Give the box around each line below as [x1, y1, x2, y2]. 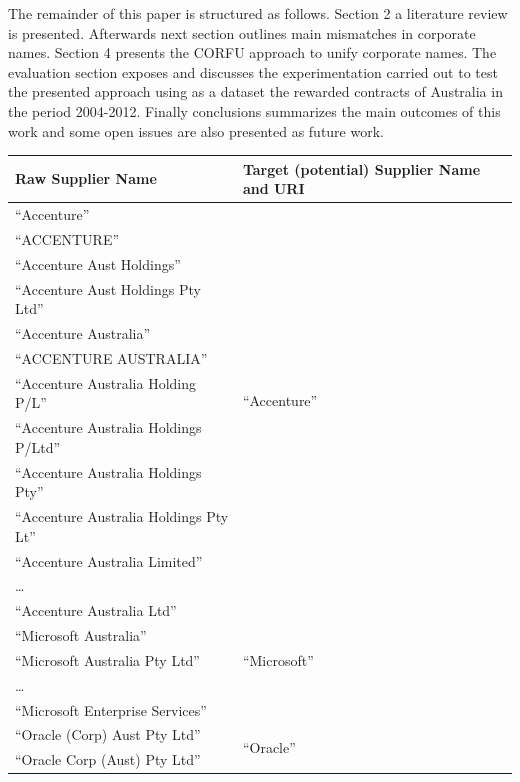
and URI [242, 178, 305, 199]
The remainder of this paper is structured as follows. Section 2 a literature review [8, 3, 508, 23]
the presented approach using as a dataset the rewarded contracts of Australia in [8, 81, 503, 102]
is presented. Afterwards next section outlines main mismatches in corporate [8, 22, 476, 43]
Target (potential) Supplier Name [242, 158, 481, 179]
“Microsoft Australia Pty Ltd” [15, 649, 200, 670]
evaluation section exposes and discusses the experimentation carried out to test [8, 61, 498, 82]
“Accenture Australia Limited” [15, 550, 203, 571]
